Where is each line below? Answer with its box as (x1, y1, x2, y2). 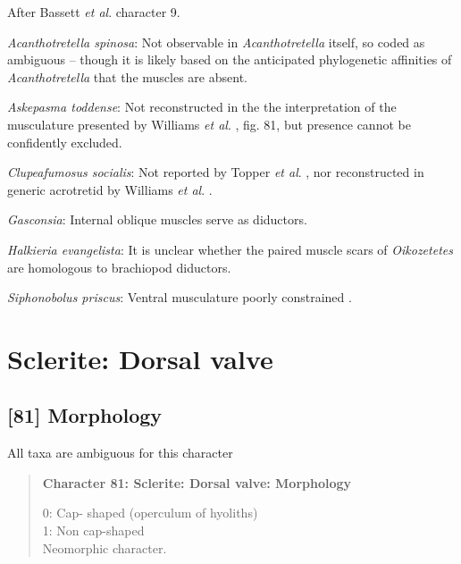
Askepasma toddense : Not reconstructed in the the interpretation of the (7, 97, 397, 116)
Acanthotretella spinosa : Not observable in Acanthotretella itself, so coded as (7, 32, 425, 51)
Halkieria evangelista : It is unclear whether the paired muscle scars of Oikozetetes (7, 240, 453, 258)
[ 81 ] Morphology (7, 401, 163, 429)
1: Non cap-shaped (42, 521, 145, 540)
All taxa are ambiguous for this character (7, 443, 233, 462)
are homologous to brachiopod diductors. (7, 257, 231, 276)
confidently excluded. (7, 132, 122, 151)
